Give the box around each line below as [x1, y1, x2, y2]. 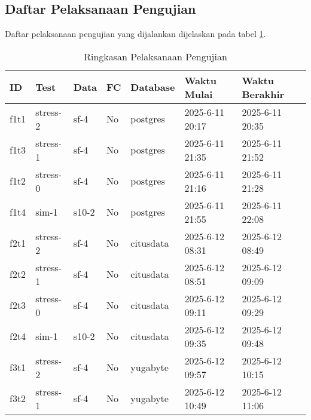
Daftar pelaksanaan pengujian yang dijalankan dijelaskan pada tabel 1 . [5, 27, 266, 40]
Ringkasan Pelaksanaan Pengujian [84, 49, 227, 63]
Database [130, 80, 175, 94]
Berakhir [242, 87, 285, 101]
